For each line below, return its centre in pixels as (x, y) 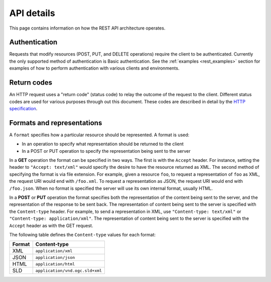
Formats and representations (56, 123)
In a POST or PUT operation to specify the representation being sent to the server (106, 151)
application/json (55, 257)
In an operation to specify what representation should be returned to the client (103, 144)
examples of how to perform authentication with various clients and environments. (94, 68)
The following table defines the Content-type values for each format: (82, 234)
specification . (23, 108)
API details (32, 13)
